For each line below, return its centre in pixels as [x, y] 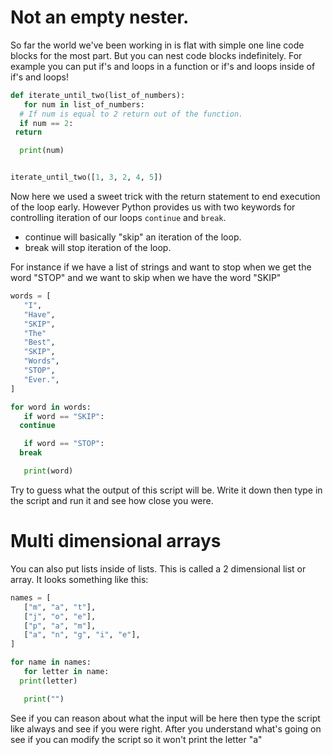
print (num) [42, 151]
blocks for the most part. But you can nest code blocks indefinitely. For [156, 55]
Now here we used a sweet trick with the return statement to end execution [165, 197]
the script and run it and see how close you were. [112, 500]
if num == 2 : [46, 123]
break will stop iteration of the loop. [98, 248]
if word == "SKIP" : [64, 416]
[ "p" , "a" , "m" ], [60, 626]
